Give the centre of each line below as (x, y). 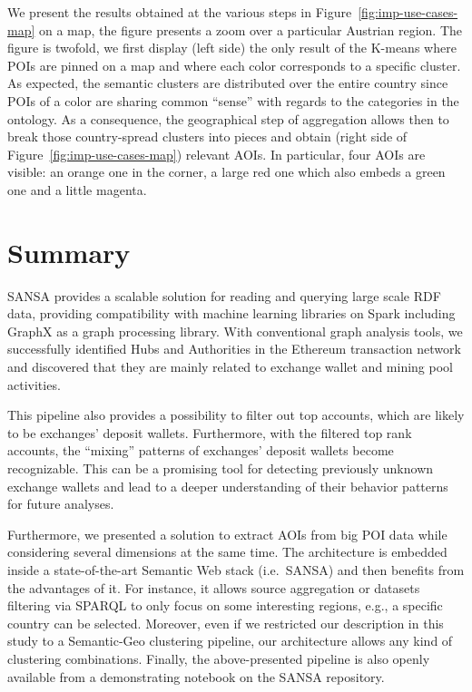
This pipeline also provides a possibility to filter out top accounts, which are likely (236, 415)
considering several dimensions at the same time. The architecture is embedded (227, 552)
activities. (34, 384)
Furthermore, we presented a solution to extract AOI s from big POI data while (227, 534)
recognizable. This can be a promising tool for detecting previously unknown (221, 468)
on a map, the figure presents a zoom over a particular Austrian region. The (251, 29)
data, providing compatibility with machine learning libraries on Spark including (231, 313)
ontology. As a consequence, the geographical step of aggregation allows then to (228, 118)
